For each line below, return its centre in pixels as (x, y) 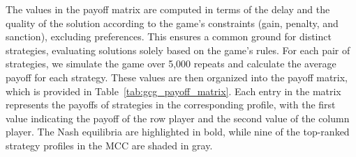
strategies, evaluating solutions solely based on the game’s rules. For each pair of (178, 50)
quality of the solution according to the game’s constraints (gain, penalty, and (172, 23)
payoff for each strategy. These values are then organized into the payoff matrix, (177, 77)
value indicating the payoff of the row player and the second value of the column (178, 118)
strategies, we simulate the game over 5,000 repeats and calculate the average (171, 64)
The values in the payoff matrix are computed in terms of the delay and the (168, 9)
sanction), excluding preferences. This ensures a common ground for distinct (169, 36)
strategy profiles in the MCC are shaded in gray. (109, 145)
